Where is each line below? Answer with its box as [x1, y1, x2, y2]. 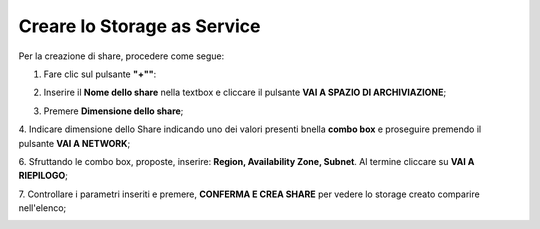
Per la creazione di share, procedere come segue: [18, 50, 225, 62]
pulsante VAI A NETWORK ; [18, 137, 131, 149]
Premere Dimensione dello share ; [43, 105, 184, 117]
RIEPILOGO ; [18, 170, 69, 182]
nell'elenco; [18, 202, 67, 214]
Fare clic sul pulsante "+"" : [43, 68, 157, 80]
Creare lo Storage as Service [18, 15, 261, 37]
